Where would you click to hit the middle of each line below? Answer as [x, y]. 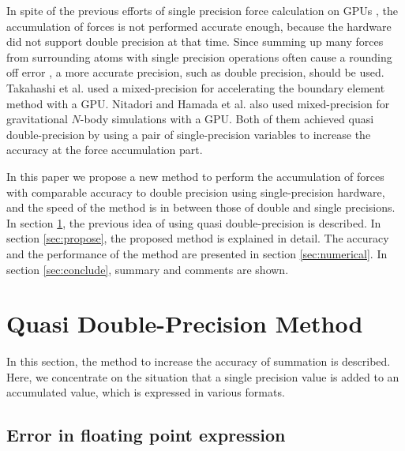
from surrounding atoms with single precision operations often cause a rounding [199, 56]
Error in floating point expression [146, 435]
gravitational [37, 119]
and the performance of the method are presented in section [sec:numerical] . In [197, 253]
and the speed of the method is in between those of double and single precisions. [201, 207]
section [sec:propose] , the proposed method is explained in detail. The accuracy [198, 238]
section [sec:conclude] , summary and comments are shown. [148, 269]
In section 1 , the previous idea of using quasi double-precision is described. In [194, 222]
